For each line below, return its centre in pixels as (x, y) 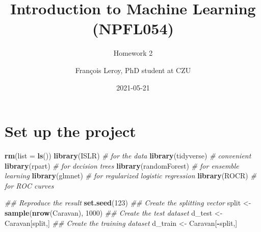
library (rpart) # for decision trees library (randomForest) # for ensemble (122, 165)
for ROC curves (29, 185)
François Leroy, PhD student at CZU (133, 70)
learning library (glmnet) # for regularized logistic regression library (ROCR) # (130, 176)
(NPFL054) (133, 28)
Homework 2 (133, 53)
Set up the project (70, 131)
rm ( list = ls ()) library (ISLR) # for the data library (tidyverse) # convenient (128, 156)
